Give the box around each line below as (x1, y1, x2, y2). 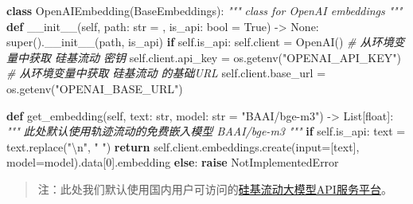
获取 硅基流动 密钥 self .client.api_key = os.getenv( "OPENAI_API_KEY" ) (28, 49, 401, 65)
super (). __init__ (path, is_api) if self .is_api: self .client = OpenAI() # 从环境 (6, 33, 394, 50)
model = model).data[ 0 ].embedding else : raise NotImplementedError (6, 154, 339, 171)
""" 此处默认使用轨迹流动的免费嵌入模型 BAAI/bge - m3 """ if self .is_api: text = (6, 123, 406, 139)
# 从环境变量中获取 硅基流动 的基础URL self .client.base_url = (6, 65, 326, 81)
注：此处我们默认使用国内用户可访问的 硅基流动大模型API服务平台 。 (37, 180, 392, 197)
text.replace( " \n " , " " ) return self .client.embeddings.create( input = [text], (6, 138, 360, 155)
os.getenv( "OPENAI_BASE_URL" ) (6, 80, 183, 96)
